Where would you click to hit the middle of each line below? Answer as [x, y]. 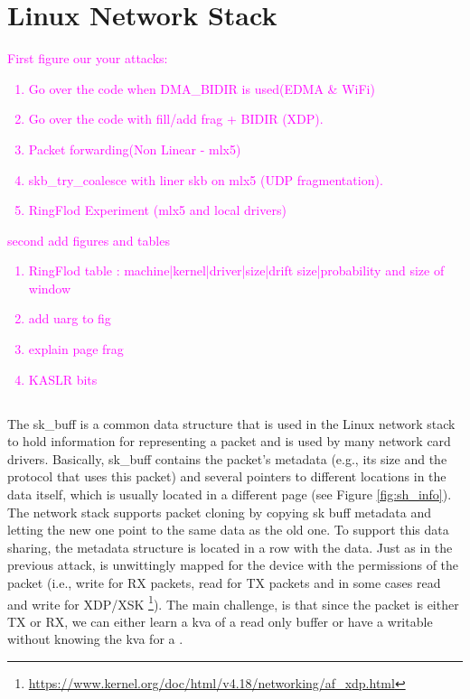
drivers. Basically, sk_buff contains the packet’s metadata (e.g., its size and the [227, 458]
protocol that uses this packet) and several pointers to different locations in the [227, 476]
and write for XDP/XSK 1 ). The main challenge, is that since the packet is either [233, 602]
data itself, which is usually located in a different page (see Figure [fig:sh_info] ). [230, 494]
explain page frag [76, 349]
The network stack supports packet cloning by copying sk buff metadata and [219, 512]
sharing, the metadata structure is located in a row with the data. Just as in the [230, 547]
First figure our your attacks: [88, 58]
